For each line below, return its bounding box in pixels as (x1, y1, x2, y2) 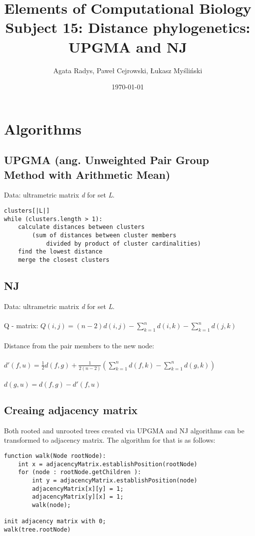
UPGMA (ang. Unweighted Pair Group (4, 152, 209, 168)
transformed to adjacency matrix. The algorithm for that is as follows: (4, 435, 216, 445)
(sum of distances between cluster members (32, 232, 176, 239)
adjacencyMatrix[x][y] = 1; (32, 485, 124, 492)
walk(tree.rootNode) (4, 526, 71, 533)
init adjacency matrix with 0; (4, 518, 106, 525)
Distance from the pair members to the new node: (4, 340, 154, 351)
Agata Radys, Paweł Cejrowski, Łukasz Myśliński (53, 65, 202, 75)
